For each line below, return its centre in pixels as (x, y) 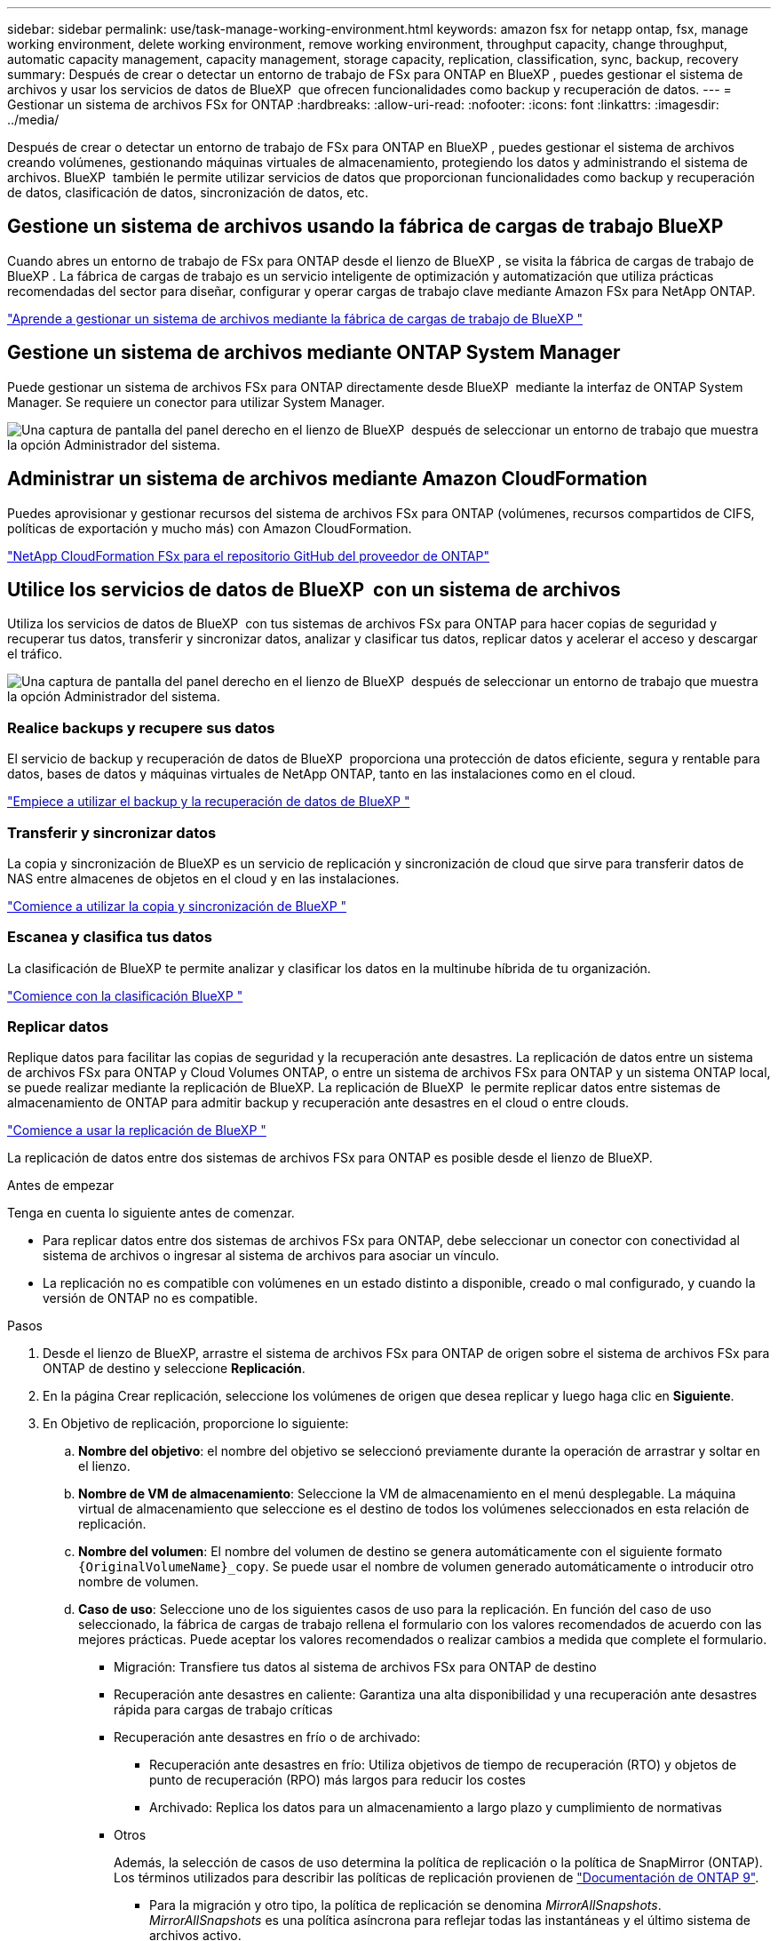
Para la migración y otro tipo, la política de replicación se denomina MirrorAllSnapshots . (405, 1905)
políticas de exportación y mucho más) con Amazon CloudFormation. (210, 528)
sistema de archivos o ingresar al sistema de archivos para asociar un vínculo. (271, 1256)
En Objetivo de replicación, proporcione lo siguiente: (196, 1424)
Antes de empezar (61, 1186)
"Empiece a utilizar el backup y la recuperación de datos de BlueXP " (209, 802)
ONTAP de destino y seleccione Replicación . (174, 1369)
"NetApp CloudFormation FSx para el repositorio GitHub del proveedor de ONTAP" (248, 555)
